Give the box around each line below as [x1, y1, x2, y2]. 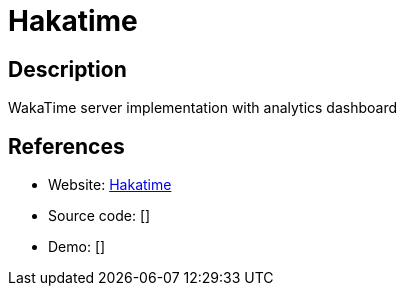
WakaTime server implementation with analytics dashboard [8, 99, 398, 117]
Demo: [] [48, 238, 106, 256]
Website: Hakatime [48, 176, 172, 194]
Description [8, 56, 127, 82]
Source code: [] [48, 207, 151, 225]
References [8, 133, 125, 159]
